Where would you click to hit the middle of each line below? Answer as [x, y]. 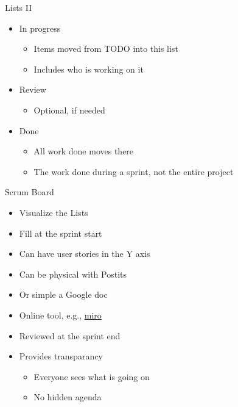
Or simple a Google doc [63, 294]
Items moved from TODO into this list [106, 49]
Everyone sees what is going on [92, 376]
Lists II [19, 7]
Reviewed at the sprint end [70, 335]
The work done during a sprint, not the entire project [134, 171]
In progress [40, 28]
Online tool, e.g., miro [60, 315]
